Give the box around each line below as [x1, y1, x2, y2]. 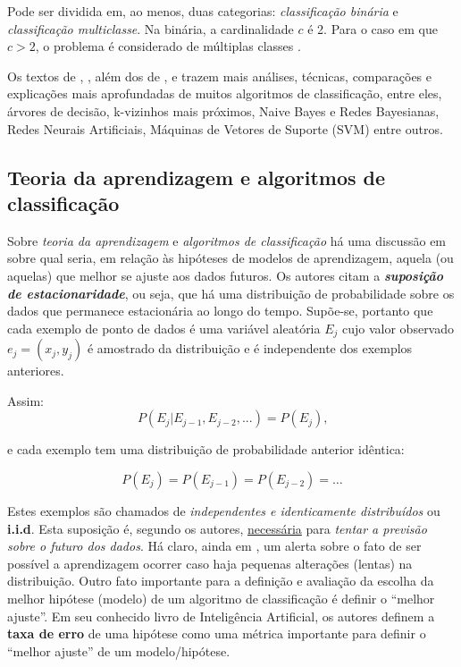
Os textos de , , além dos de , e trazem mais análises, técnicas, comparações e [7, 66, 432, 85]
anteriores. [7, 361, 64, 380]
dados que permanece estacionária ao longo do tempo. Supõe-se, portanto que [7, 301, 433, 320]
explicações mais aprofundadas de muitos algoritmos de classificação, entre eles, [7, 84, 442, 103]
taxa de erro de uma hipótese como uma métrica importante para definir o [7, 624, 426, 643]
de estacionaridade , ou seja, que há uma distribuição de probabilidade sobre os [7, 283, 455, 302]
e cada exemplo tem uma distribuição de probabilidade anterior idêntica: [7, 440, 405, 459]
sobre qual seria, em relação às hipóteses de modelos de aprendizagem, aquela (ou [7, 249, 454, 267]
